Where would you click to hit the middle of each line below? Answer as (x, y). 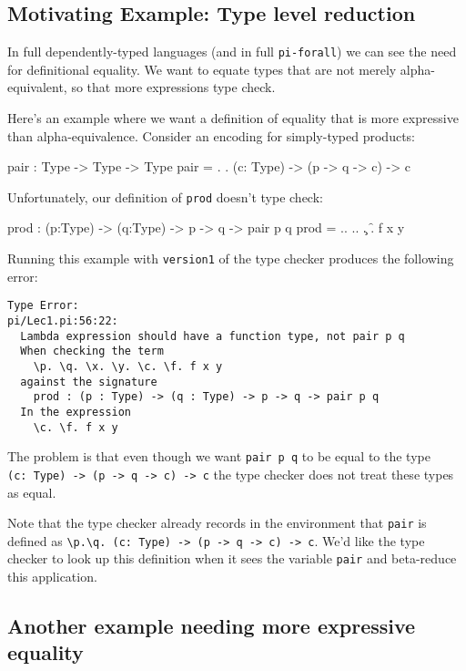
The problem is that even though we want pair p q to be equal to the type (219, 456)
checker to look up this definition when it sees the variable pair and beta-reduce (232, 558)
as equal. (32, 492)
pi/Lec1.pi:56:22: (63, 320)
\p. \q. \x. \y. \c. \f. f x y (128, 366)
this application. (52, 577)
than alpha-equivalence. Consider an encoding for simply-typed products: (212, 135)
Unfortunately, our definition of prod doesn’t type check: (165, 196)
